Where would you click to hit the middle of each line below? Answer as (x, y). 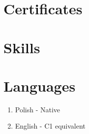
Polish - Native (38, 109)
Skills (22, 47)
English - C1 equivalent (50, 126)
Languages (40, 85)
